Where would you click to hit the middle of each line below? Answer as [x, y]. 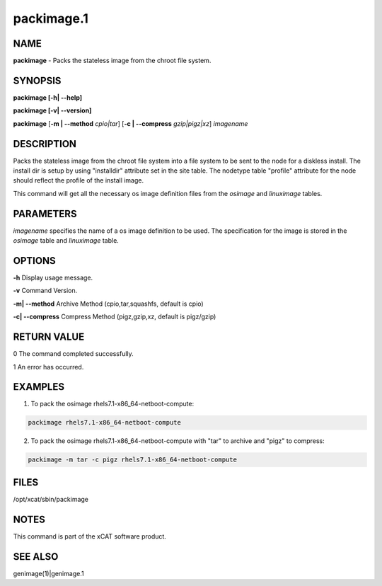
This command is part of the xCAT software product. [89, 536]
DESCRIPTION [45, 144]
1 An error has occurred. [48, 367]
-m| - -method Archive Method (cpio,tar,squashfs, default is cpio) [109, 304]
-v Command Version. [45, 291]
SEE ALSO [36, 557]
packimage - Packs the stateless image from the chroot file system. [112, 61]
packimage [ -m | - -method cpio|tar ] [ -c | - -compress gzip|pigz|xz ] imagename [131, 123]
